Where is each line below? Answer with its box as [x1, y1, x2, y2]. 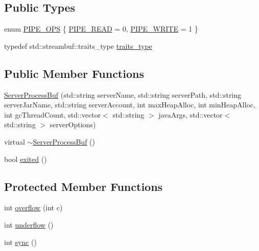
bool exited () [4, 153, 47, 164]
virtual [4, 136, 25, 147]
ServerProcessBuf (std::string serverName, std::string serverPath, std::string [4, 89, 242, 100]
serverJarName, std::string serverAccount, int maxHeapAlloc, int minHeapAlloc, [4, 99, 255, 110]
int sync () [4, 236, 37, 247]
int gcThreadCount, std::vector [4, 109, 101, 120]
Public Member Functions [4, 65, 144, 81]
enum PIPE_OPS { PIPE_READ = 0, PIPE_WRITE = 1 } [4, 23, 198, 34]
